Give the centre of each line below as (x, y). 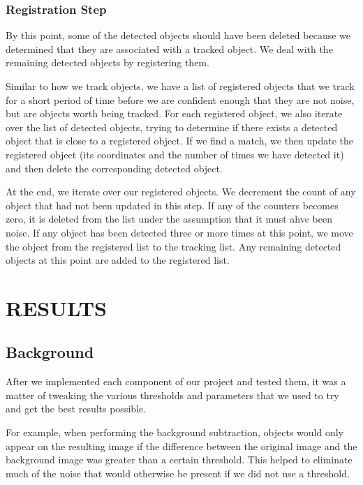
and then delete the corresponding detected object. (114, 168)
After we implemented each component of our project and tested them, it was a (176, 381)
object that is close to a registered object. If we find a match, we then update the (180, 141)
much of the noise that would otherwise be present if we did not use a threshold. (178, 473)
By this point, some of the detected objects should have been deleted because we (178, 35)
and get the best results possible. (76, 409)
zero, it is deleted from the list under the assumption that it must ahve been (169, 219)
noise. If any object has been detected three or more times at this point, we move (179, 232)
